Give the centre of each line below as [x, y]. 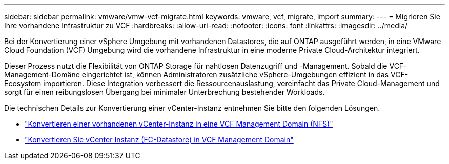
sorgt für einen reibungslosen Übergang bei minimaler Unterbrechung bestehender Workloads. [165, 92]
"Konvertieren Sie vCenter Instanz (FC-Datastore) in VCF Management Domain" [159, 140]
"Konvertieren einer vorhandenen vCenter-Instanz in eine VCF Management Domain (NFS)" [179, 124]
